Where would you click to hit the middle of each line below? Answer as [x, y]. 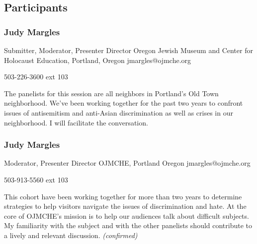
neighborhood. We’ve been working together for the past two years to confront [124, 103]
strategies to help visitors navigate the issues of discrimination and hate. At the [125, 206]
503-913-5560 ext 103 [36, 179]
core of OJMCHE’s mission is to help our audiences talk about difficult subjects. [127, 215]
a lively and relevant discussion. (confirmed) [71, 235]
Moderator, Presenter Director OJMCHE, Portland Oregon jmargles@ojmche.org [127, 163]
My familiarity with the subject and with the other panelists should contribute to [128, 225]
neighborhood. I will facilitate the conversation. [76, 122]
